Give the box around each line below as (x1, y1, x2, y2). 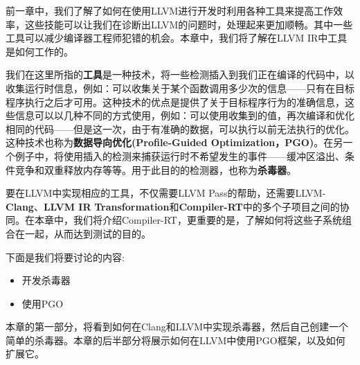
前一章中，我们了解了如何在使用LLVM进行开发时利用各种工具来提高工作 (6, 3, 334, 17)
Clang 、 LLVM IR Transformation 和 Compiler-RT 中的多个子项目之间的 (6, 199, 340, 213)
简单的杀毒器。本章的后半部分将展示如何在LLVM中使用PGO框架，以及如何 (6, 332, 345, 347)
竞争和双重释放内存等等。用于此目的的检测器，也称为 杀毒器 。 (15, 162, 296, 177)
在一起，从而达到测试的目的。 (15, 226, 151, 240)
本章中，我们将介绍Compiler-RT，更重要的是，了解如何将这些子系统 (34, 213, 342, 227)
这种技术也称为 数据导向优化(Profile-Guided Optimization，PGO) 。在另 (6, 135, 343, 150)
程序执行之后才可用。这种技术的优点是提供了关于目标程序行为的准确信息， (6, 94, 345, 109)
